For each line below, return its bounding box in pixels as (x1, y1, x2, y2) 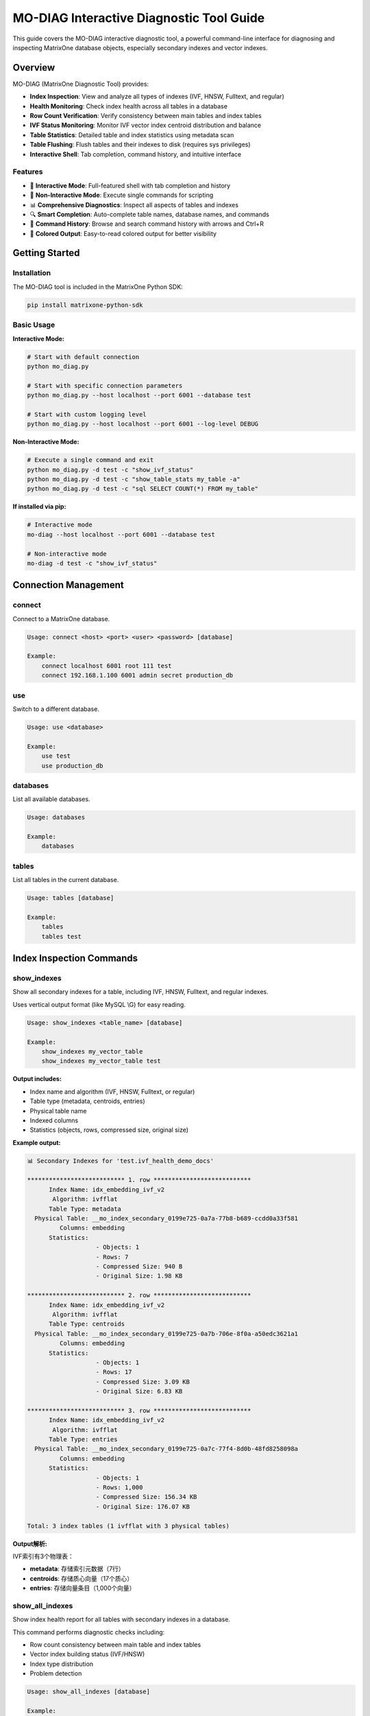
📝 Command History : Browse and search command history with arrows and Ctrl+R (29, 220, 264, 228)
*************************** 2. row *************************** (27, 1291, 251, 1299)
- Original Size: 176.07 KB (95, 1503, 190, 1510)
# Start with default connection (27, 353, 140, 360)
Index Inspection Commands (12, 953, 138, 964)
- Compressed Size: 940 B (95, 1262, 183, 1270)
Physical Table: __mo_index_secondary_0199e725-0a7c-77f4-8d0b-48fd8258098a (34, 1445, 298, 1453)
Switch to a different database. (12, 704, 99, 713)
